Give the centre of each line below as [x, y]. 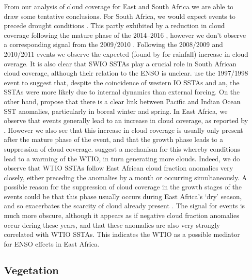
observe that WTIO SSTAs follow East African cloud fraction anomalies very [118, 168]
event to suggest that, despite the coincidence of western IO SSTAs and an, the [122, 82]
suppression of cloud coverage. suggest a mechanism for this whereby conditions [122, 148]
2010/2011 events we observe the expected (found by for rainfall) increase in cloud [126, 54]
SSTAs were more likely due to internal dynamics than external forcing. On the [122, 92]
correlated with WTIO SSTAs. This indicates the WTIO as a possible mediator [122, 234]
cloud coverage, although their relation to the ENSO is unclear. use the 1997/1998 [126, 73]
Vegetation [31, 270]
